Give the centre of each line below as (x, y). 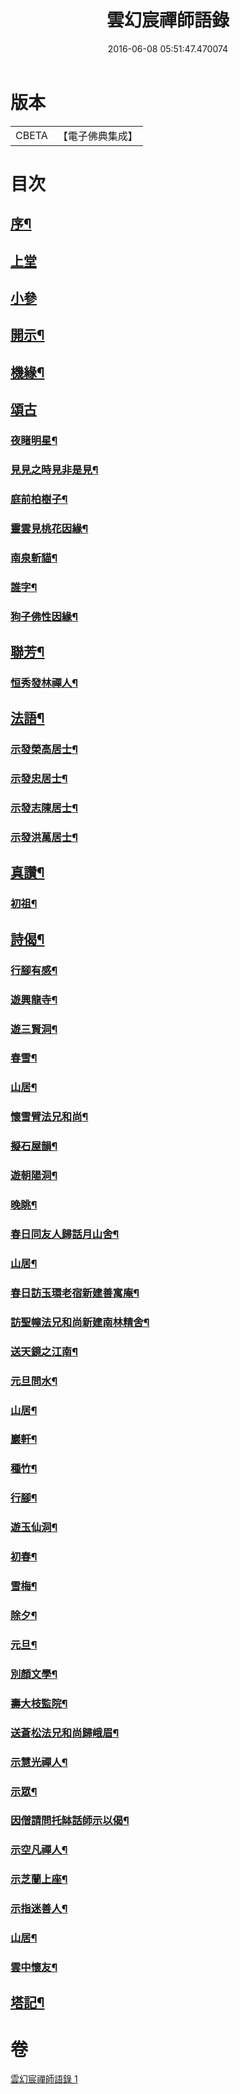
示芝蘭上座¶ (39, 1879)
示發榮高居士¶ (44, 749)
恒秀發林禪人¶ (44, 683)
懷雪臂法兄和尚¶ (49, 1117)
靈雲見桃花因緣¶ (49, 528)
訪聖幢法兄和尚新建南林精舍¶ (80, 1322)
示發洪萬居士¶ (44, 838)
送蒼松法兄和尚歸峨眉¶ (65, 1733)
